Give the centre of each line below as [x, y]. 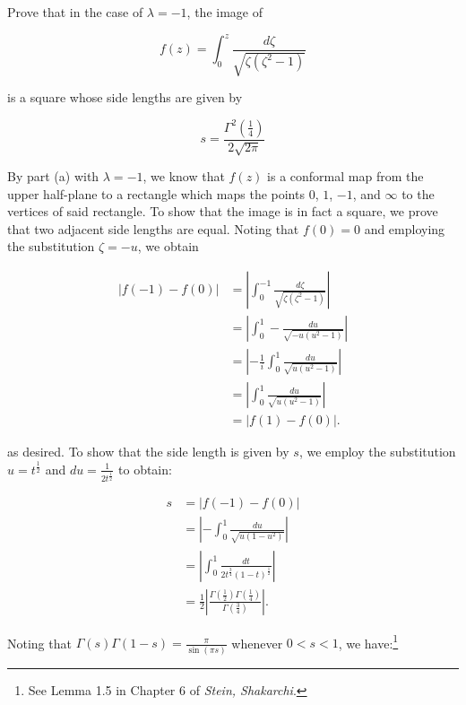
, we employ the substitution [377, 452]
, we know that [184, 176]
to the [418, 193]
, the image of [224, 12]
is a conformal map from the [345, 176]
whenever [257, 643]
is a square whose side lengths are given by [125, 97]
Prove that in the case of [75, 12]
